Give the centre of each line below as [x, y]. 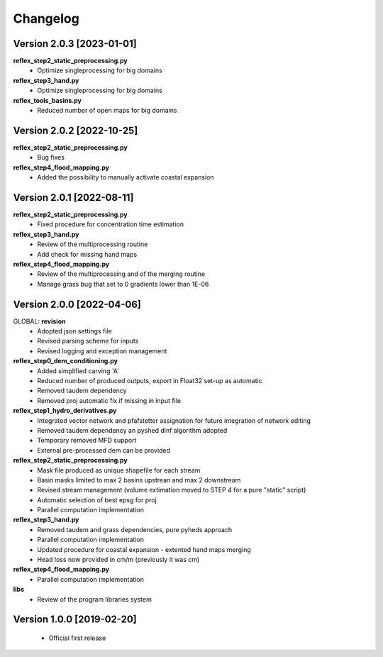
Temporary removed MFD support [87, 441]
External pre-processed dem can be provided [104, 450]
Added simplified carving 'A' [78, 371]
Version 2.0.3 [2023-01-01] [75, 44]
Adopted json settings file [75, 331]
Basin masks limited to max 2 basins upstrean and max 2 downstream [139, 480]
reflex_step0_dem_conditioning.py [66, 361]
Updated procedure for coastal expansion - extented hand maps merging [144, 549]
